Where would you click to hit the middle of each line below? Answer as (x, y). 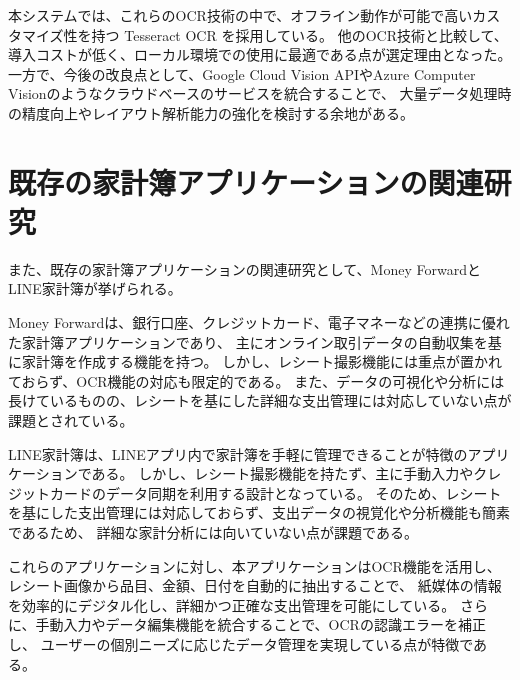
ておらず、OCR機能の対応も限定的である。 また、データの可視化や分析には (256, 380)
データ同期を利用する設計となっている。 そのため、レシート (303, 492)
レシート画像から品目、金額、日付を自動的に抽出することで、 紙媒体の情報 (255, 585)
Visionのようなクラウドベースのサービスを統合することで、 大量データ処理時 (260, 93)
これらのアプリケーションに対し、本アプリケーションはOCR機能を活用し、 (254, 565)
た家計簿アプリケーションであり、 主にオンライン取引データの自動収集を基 (255, 341)
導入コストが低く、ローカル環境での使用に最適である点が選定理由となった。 (260, 54)
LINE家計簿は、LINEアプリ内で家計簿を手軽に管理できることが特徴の (238, 453)
